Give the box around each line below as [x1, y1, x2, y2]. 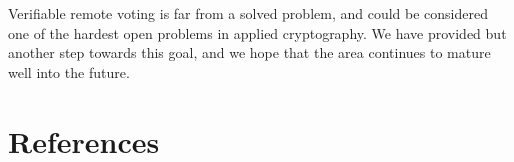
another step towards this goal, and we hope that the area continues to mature [8, 42, 491, 63]
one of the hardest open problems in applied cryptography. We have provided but [8, 22, 507, 43]
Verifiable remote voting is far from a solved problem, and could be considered [8, 3, 488, 23]
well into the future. [8, 61, 130, 82]
